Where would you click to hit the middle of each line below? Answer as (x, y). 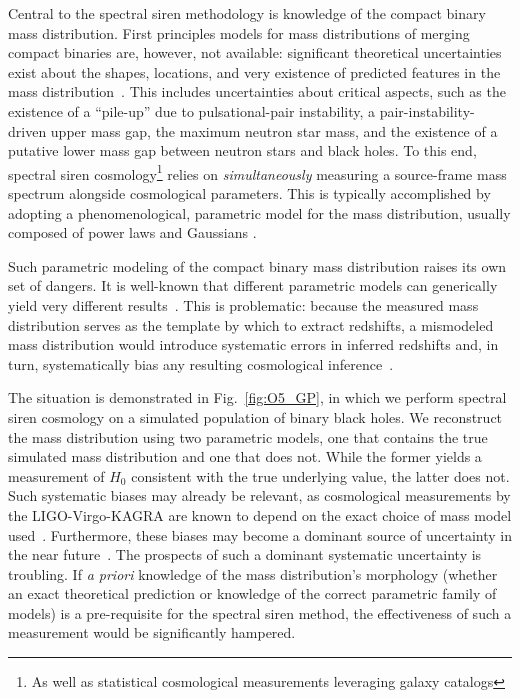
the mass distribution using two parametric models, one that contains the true (248, 436)
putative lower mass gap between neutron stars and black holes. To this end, (242, 150)
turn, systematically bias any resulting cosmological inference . (201, 363)
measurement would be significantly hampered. (152, 632)
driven (27, 130)
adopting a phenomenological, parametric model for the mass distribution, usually (259, 212)
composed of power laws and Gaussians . (132, 232)
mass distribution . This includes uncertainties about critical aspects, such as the (257, 91)
